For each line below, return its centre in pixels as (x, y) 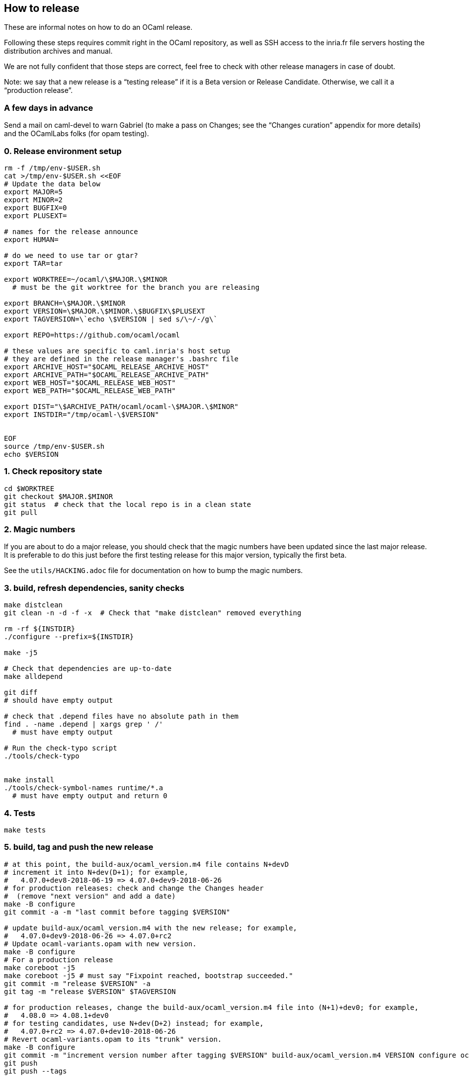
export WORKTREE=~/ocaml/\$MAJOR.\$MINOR (86, 279)
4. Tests (20, 813)
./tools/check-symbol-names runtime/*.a (84, 788)
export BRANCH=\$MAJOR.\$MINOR (65, 303)
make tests (25, 830)
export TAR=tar (34, 263)
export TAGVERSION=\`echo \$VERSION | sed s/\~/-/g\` (111, 319)
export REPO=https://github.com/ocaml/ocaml (92, 335)
